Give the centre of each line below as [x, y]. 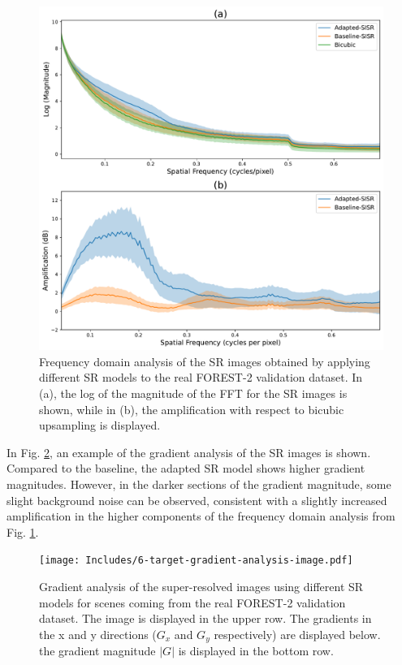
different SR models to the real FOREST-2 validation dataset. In [201, 377]
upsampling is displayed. [100, 425]
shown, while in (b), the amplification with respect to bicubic [192, 409]
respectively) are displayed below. [297, 634]
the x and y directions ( [98, 634]
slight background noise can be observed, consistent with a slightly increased [197, 500]
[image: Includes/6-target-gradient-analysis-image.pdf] [196, 561]
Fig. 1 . [23, 531]
